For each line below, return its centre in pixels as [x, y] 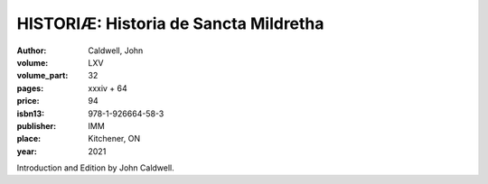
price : [28, 101]
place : [29, 139]
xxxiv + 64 [108, 88]
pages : [30, 88]
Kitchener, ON [114, 139]
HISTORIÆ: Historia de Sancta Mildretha [170, 23]
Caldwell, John [116, 51]
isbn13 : [31, 114]
